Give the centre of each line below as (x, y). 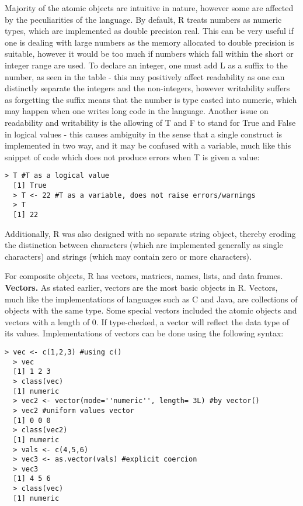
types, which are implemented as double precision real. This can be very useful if (149, 31)
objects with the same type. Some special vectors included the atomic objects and (151, 310)
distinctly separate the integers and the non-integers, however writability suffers (147, 88)
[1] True (30, 185)
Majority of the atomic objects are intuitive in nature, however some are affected (149, 8)
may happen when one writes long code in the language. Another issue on (137, 111)
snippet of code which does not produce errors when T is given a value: (132, 156)
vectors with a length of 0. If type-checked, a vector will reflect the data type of (147, 321)
